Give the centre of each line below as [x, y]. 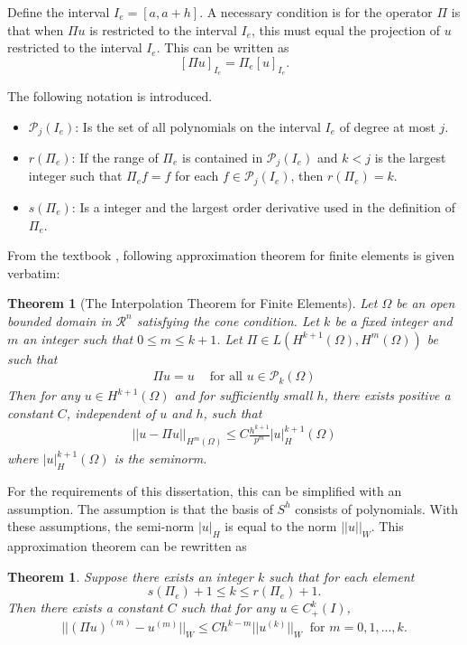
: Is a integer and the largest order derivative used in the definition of [263, 206]
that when [36, 29]
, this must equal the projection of [346, 29]
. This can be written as [223, 47]
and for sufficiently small [243, 395]
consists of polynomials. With [377, 508]
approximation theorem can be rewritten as [127, 546]
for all [226, 377]
